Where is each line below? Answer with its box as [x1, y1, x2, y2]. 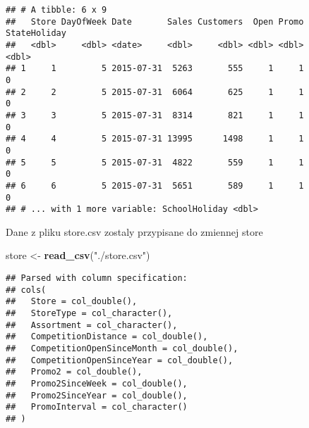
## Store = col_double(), [6, 296, 138, 307]
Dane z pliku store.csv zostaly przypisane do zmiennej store [6, 224, 263, 239]
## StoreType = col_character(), [6, 308, 173, 318]
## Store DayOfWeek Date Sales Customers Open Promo [6, 16, 304, 27]
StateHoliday [6, 28, 66, 39]
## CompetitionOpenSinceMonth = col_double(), [6, 343, 238, 353]
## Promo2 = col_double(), [6, 367, 143, 377]
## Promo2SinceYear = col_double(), [6, 390, 188, 401]
